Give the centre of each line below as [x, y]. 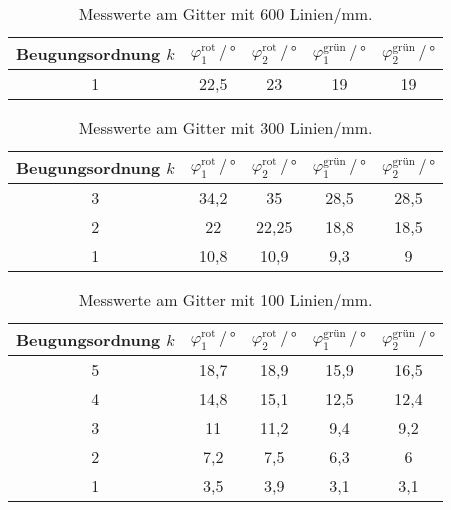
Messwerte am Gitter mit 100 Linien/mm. [225, 299]
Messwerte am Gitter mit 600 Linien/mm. [225, 13]
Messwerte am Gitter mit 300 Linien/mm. [225, 127]
